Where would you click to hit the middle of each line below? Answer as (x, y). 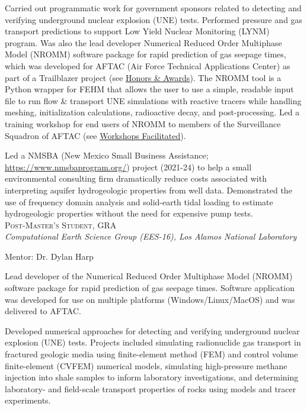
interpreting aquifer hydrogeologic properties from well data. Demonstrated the (148, 190)
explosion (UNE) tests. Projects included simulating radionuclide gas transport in (153, 342)
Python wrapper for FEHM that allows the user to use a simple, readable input (149, 89)
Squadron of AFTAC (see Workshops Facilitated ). (95, 135)
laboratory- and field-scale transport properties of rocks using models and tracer (151, 388)
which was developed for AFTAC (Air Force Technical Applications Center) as (148, 65)
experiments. (28, 400)
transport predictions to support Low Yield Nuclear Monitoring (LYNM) (137, 31)
